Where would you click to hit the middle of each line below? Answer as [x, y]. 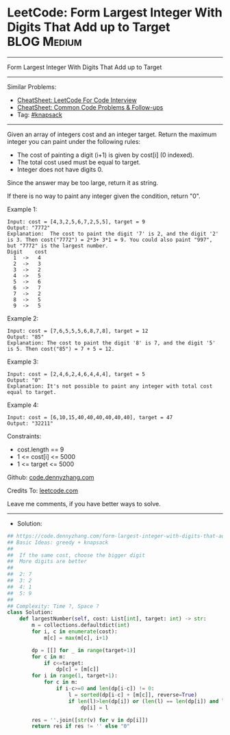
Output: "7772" [29, 227]
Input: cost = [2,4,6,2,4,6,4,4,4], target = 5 [76, 374]
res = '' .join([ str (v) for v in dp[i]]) [90, 720]
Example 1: [22, 209]
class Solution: [30, 612]
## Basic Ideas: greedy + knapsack [58, 543]
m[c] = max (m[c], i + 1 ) [76, 638]
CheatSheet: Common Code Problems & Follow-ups [90, 107]
